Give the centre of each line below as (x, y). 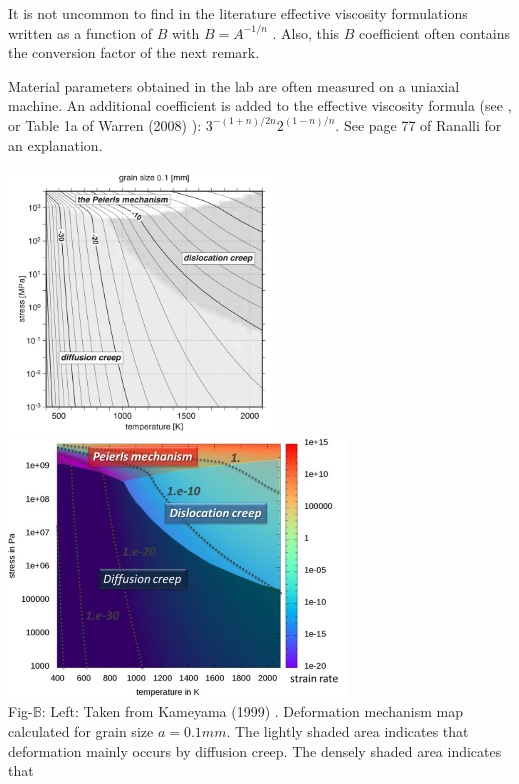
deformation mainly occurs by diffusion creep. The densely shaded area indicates (255, 750)
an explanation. (55, 144)
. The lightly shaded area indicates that (347, 731)
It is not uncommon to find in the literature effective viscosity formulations (238, 13)
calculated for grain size (81, 731)
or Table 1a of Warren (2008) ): (105, 124)
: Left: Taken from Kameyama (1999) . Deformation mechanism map (252, 711)
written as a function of (80, 32)
